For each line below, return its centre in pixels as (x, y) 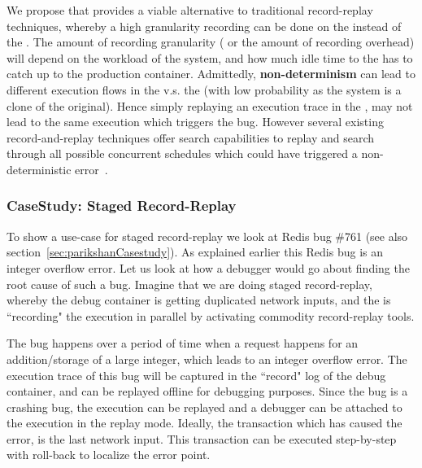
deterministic (39, 169)
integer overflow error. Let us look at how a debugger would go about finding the (208, 267)
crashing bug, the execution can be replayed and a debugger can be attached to (204, 407)
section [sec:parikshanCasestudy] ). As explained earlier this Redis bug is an (195, 252)
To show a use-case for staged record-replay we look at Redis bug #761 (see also (207, 236)
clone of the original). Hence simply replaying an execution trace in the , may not (210, 105)
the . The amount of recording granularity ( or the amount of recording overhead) (211, 42)
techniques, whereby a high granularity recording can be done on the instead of (204, 26)
